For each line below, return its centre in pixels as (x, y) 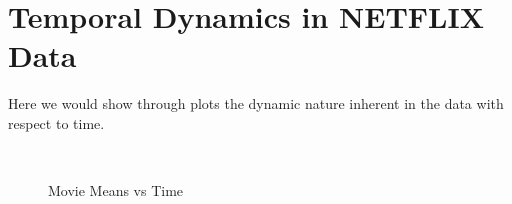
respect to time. (56, 122)
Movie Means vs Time (116, 190)
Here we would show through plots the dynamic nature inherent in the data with (256, 103)
